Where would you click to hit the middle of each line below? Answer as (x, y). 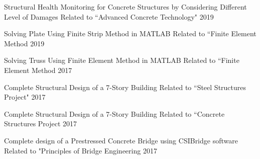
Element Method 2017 (38, 70)
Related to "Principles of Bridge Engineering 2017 (81, 150)
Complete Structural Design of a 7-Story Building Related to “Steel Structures (125, 87)
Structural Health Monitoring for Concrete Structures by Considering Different (125, 7)
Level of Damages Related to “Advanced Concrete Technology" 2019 (109, 16)
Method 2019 (24, 43)
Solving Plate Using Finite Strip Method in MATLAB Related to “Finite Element (130, 33)
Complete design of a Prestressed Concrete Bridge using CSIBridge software (121, 140)
